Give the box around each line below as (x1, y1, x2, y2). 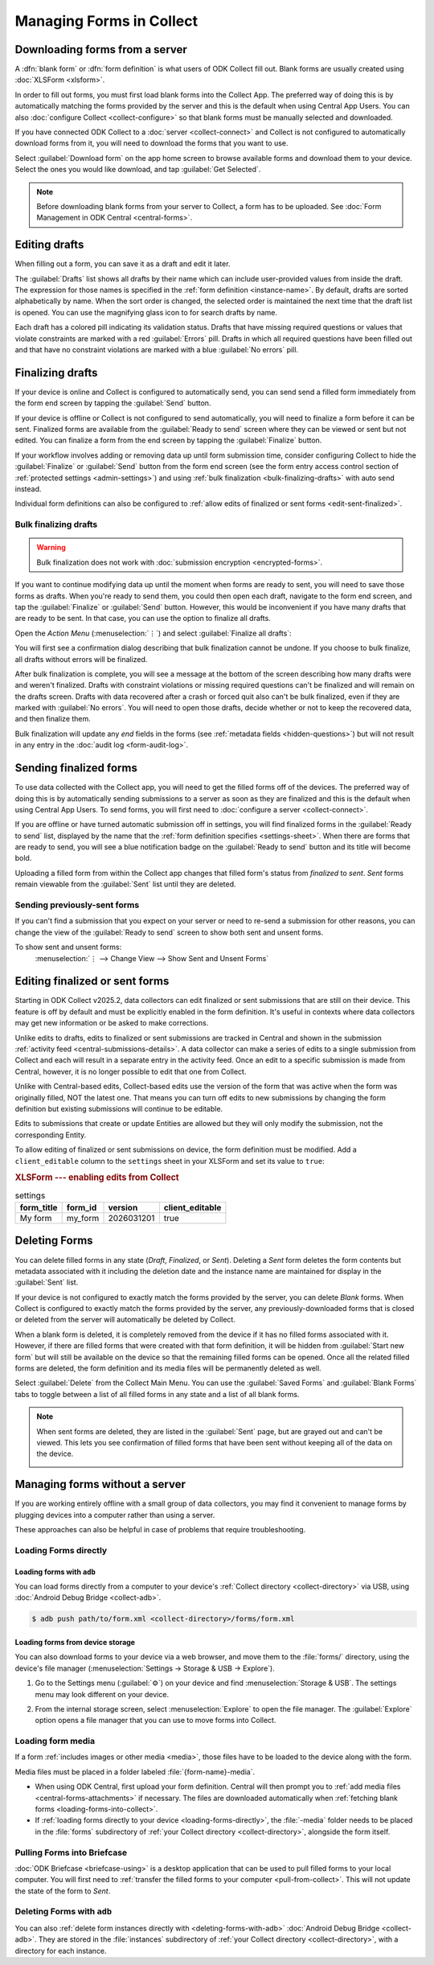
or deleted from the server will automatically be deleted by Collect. (14, 1315, 236, 1325)
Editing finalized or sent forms (14, 974, 170, 989)
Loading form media (14, 1736, 96, 1747)
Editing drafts (14, 238, 84, 252)
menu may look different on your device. (35, 1689, 169, 1699)
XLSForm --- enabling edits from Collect (14, 1172, 180, 1183)
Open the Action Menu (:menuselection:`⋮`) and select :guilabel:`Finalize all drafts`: (14, 628, 293, 638)
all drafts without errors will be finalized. (14, 654, 148, 664)
